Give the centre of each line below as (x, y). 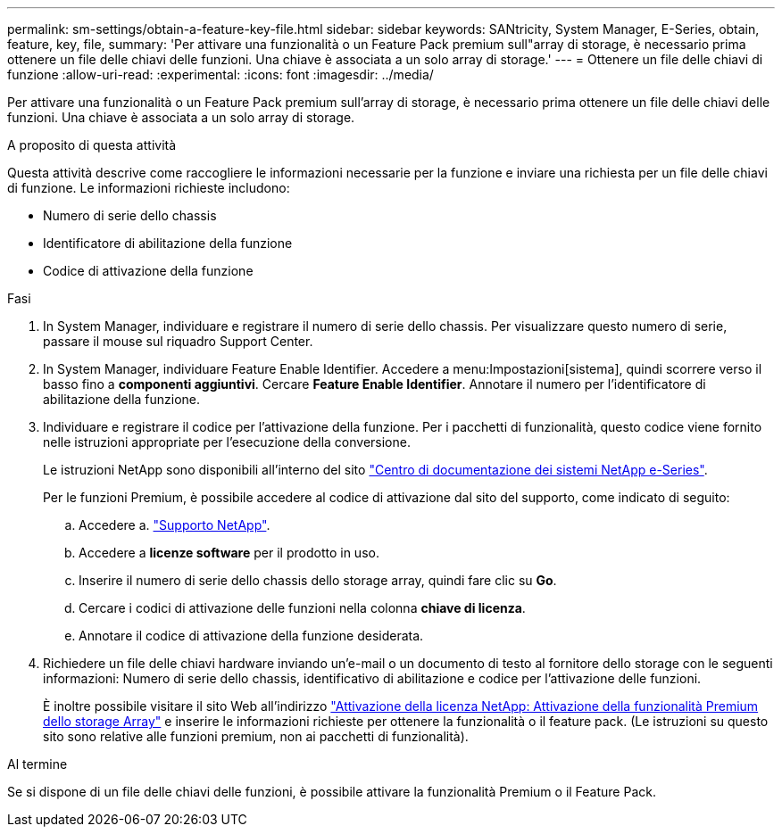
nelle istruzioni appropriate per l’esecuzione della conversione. (227, 442)
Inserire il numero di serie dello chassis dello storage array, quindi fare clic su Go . (318, 580)
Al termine (37, 764)
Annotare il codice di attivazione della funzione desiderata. (251, 636)
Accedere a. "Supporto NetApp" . (175, 525)
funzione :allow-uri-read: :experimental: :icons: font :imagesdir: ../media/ (220, 74)
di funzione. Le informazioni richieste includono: (149, 188)
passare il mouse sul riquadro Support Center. (178, 341)
